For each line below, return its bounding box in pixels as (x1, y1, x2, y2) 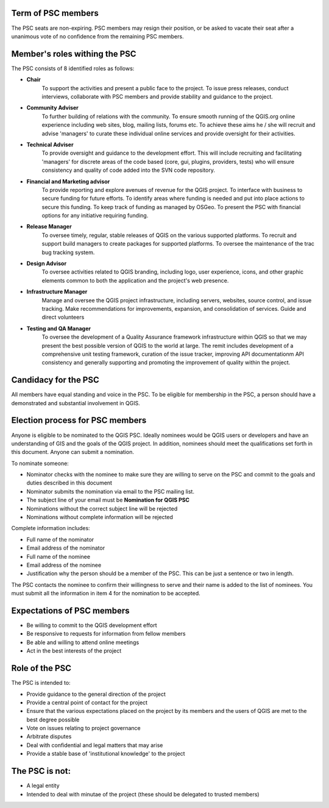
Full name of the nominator (26, 536, 94, 543)
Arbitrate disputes (26, 733, 72, 740)
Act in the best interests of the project (26, 647, 122, 654)
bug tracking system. (41, 249, 95, 256)
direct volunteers (41, 314, 85, 321)
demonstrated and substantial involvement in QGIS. (11, 399, 140, 406)
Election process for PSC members (11, 415, 147, 426)
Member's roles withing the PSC (11, 49, 136, 59)
